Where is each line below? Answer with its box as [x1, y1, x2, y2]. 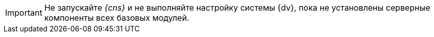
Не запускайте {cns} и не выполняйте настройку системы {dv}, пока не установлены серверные [44, 3, 430, 13]
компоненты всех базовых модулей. [44, 13, 189, 23]
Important [5, 8, 42, 18]
